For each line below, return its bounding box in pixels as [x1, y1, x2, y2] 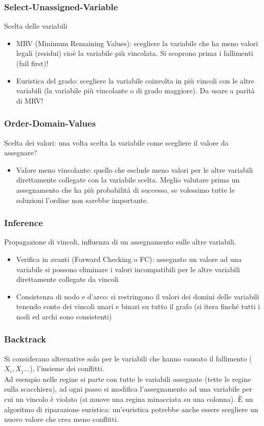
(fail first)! [16, 58, 49, 68]
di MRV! [16, 95, 43, 106]
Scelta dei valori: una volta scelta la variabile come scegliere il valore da [4, 137, 229, 148]
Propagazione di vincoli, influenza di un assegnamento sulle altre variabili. [4, 236, 236, 247]
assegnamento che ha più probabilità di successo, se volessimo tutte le [16, 184, 235, 195]
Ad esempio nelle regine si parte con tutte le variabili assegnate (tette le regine [4, 373, 251, 384]
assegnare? [4, 147, 37, 158]
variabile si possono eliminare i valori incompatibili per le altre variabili [16, 263, 240, 274]
